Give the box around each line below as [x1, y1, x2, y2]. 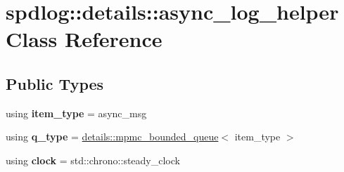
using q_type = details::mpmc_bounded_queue [6, 129, 219, 144]
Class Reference [6, 25, 163, 53]
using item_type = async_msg [6, 105, 147, 120]
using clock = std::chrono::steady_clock [6, 152, 180, 167]
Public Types [6, 72, 104, 94]
